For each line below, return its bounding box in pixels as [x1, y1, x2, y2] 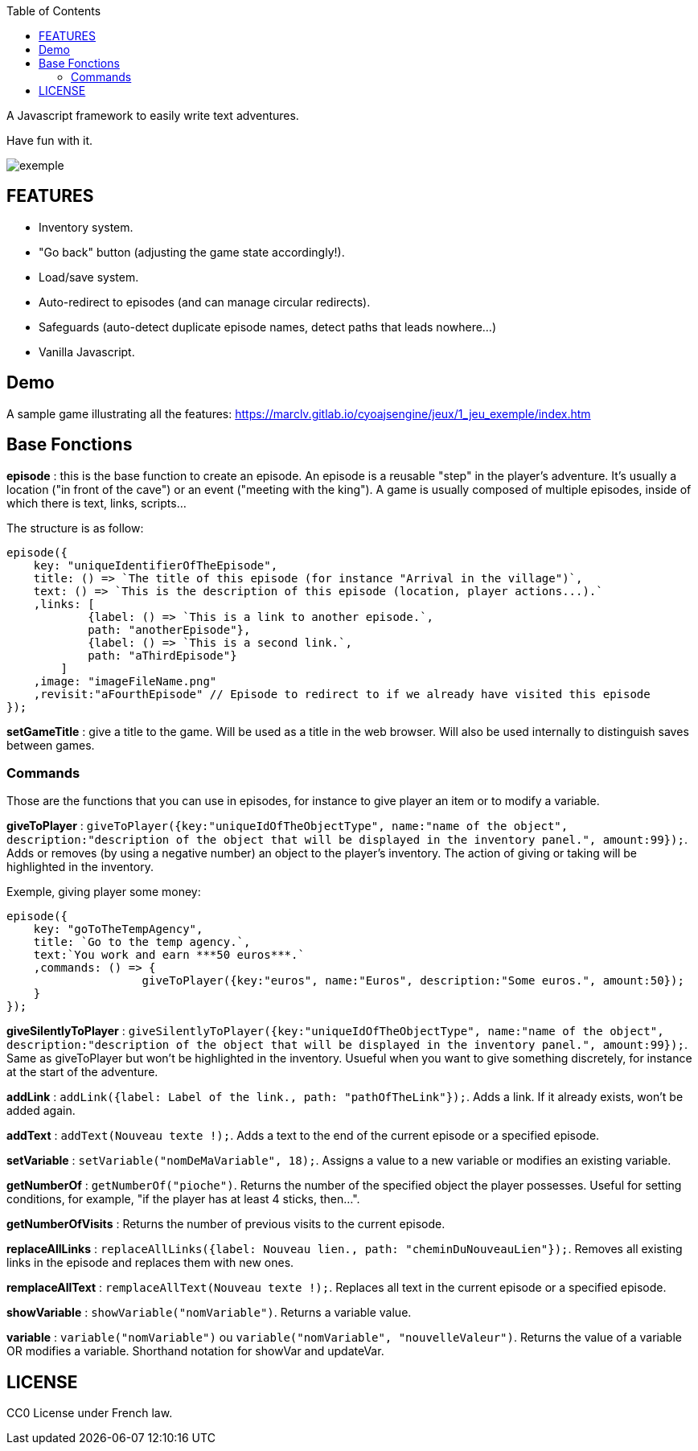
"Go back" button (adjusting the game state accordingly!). [39, 245, 345, 259]
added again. [6, 1104, 76, 1118]
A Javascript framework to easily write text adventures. [6, 109, 299, 122]
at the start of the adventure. [6, 1065, 158, 1079]
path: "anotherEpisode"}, [88, 623, 251, 636]
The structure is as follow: [6, 520, 144, 535]
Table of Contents [6, 4, 101, 18]
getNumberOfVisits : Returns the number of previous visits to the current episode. [6, 1217, 445, 1231]
